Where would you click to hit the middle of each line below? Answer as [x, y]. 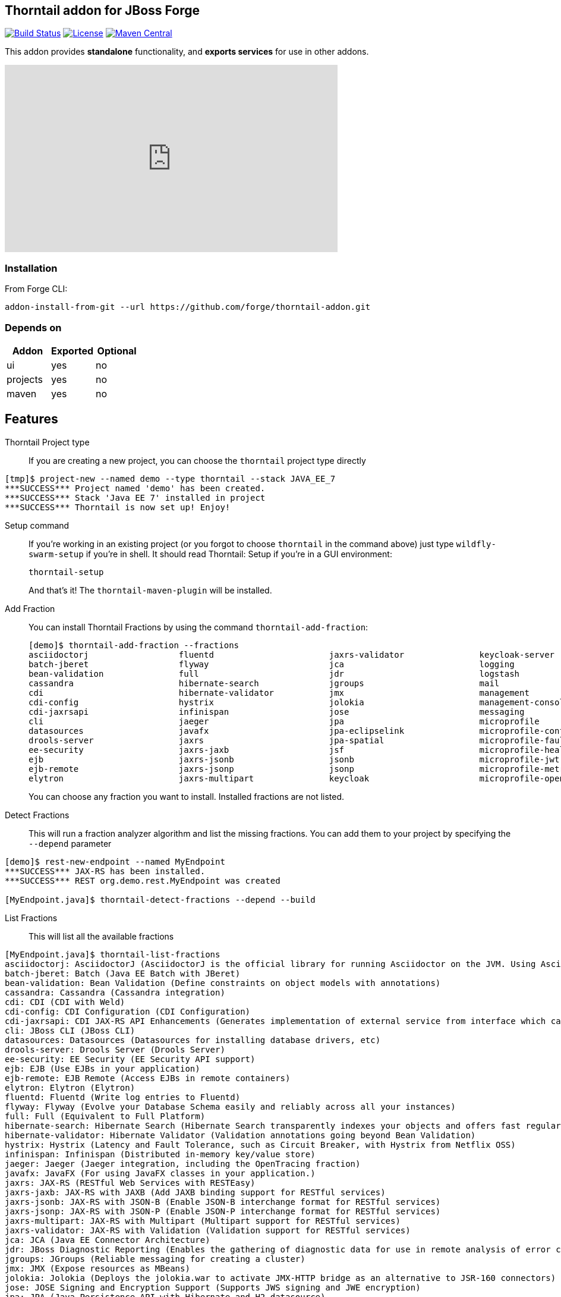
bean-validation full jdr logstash [274, 673]
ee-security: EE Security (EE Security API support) [130, 1059]
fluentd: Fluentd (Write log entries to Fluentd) [123, 1097]
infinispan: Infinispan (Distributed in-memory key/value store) [160, 1154]
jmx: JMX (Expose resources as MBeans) [97, 1268]
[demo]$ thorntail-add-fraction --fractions [134, 645]
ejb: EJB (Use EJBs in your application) [103, 1068]
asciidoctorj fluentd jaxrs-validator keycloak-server [292, 654]
